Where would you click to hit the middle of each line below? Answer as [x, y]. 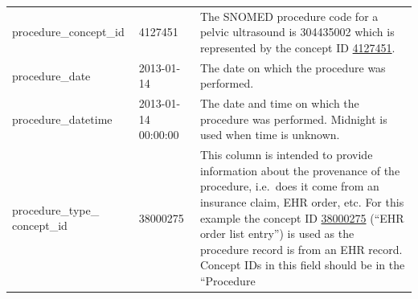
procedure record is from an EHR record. [301, 249]
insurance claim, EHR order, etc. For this [302, 202]
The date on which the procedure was [293, 67]
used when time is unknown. [270, 135]
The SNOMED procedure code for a [289, 16]
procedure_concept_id [68, 32]
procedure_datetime [62, 119]
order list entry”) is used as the [277, 233]
